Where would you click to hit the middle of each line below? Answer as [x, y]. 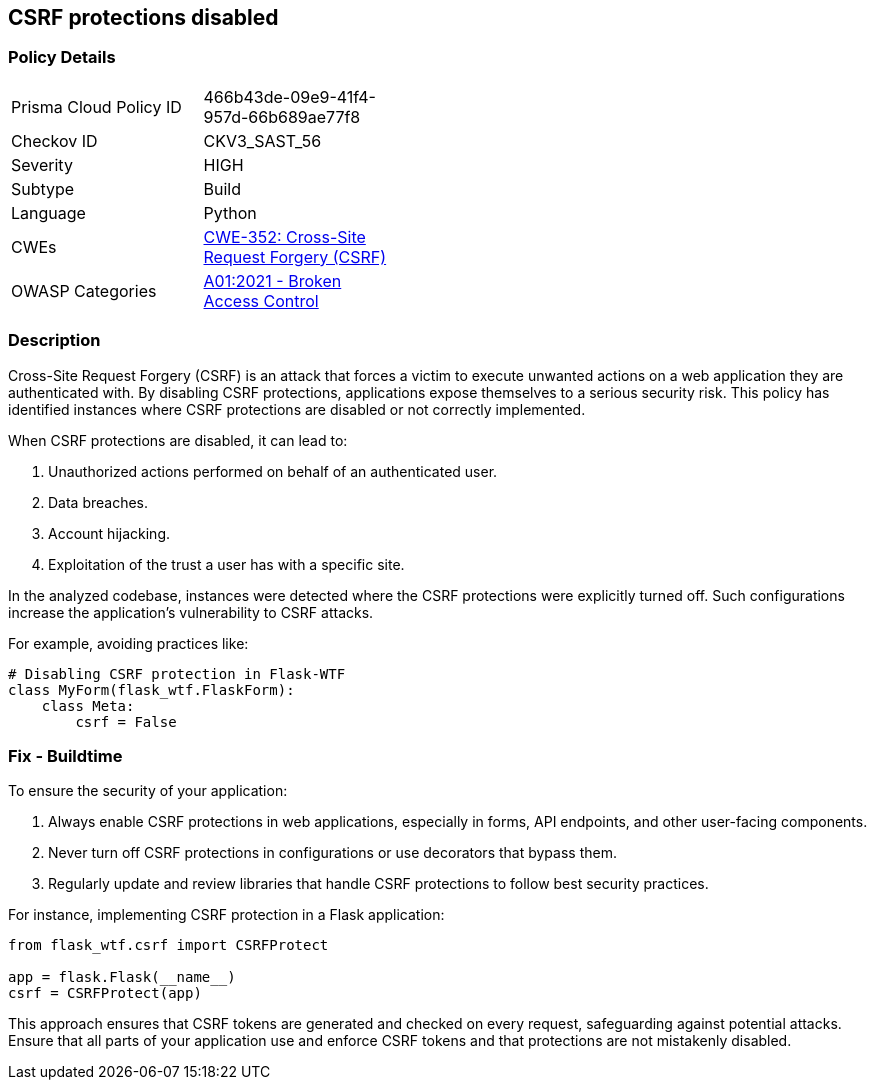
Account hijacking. [109, 533]
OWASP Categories [84, 290]
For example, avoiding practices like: [128, 643]
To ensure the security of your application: [148, 791]
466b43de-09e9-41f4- [289, 96]
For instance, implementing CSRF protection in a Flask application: [226, 915]
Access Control [261, 300]
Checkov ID [54, 140]
